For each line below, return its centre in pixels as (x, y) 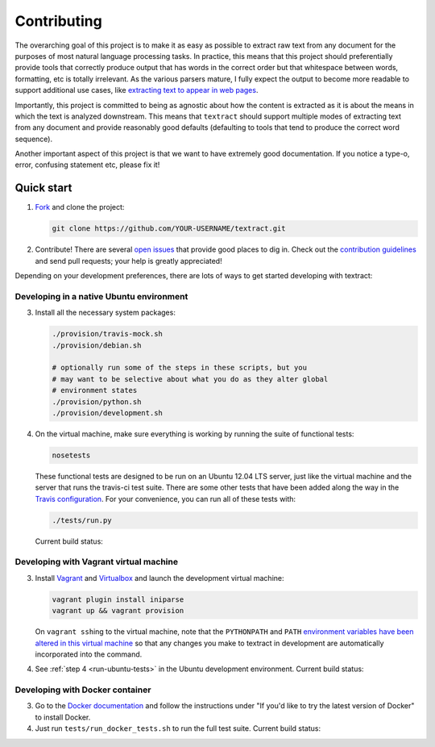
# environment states (95, 390)
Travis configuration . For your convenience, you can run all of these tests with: (166, 499)
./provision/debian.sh (97, 345)
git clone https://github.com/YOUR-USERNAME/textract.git (169, 229)
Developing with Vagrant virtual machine (97, 562)
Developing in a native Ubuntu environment (101, 296)
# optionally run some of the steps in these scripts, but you (180, 368)
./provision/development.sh (107, 413)
